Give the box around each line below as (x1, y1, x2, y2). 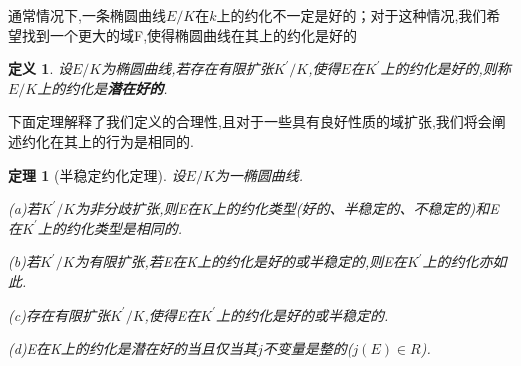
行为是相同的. (105, 130, 194, 151)
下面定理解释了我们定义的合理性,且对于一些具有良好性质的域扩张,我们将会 (8, 111, 492, 132)
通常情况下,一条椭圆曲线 (8, 5, 166, 25)
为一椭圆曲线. (214, 164, 304, 185)
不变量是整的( (262, 338, 353, 359)
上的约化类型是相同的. (37, 217, 183, 238)
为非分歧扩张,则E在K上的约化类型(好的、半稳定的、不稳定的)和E (75, 198, 499, 219)
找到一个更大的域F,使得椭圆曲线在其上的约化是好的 (21, 24, 358, 45)
